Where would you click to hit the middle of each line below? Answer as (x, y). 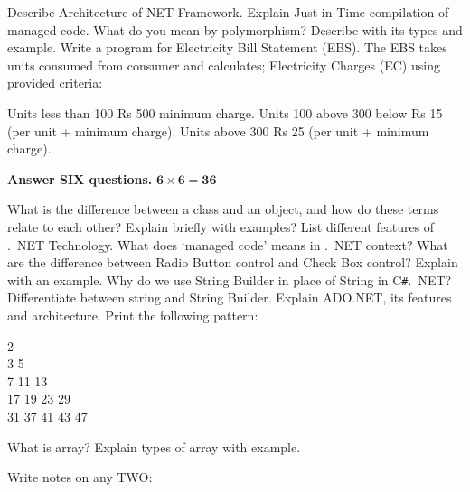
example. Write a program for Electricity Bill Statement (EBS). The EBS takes (227, 47)
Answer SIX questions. (80, 178)
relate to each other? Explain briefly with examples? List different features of (221, 226)
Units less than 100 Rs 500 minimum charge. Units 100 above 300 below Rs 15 (225, 112)
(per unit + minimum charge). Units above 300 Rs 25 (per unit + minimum (218, 130)
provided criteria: (55, 83)
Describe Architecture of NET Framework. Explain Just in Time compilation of (228, 12)
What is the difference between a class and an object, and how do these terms (223, 209)
